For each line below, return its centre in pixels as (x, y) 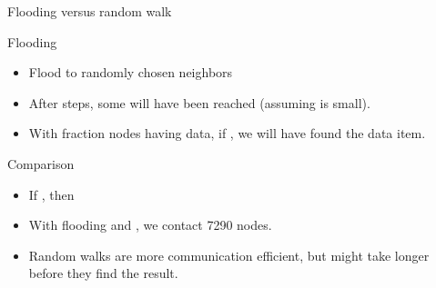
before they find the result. (103, 273)
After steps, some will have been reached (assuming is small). (199, 102)
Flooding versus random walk (90, 11)
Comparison (41, 163)
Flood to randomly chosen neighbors (131, 72)
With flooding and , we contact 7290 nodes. (150, 225)
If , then (51, 194)
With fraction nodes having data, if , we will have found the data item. (227, 133)
